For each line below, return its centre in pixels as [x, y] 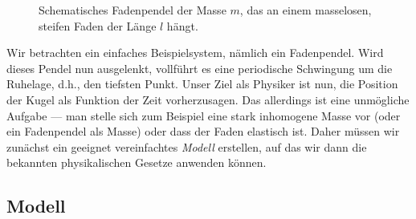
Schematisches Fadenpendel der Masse [133, 10]
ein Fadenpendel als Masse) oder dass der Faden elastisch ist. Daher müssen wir [203, 131]
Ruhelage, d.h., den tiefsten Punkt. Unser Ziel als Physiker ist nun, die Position [202, 84]
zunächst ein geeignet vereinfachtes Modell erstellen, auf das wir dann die [187, 146]
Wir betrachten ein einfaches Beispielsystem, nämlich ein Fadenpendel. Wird [195, 53]
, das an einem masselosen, [306, 10]
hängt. [182, 25]
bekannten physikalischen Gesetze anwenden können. [137, 162]
